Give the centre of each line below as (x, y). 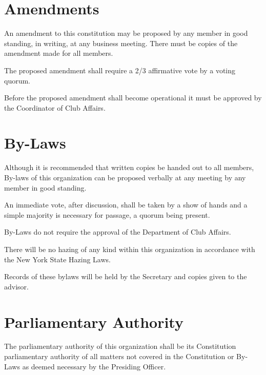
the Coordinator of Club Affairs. (55, 107)
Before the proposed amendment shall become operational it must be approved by (133, 98)
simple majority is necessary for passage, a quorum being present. (107, 214)
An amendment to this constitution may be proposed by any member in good (126, 33)
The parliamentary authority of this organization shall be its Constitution (120, 346)
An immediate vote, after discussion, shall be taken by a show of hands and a (126, 205)
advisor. (16, 286)
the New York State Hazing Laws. (57, 259)
